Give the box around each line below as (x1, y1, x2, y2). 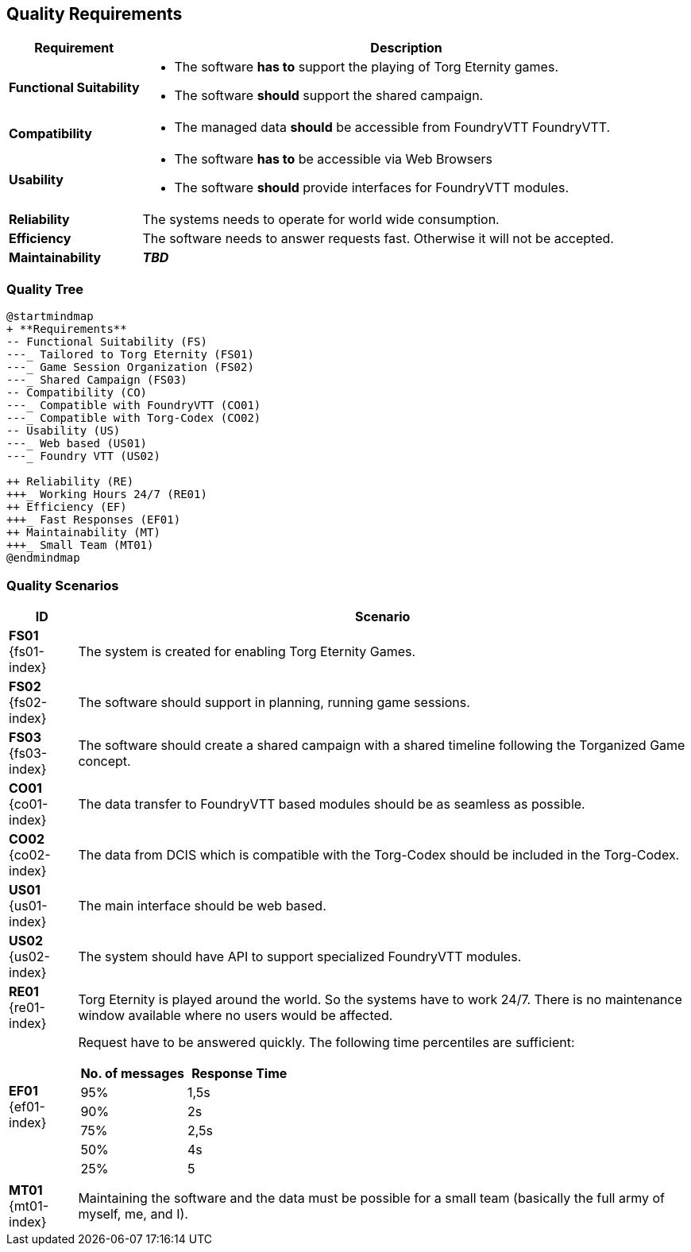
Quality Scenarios (6, 577, 119, 593)
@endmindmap (6, 551, 80, 565)
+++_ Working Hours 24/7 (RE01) (6, 488, 207, 501)
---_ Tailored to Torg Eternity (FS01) (6, 348, 254, 361)
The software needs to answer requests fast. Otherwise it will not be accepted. (142, 230, 614, 247)
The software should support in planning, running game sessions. (78, 694, 470, 710)
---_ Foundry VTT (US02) (6, 450, 160, 463)
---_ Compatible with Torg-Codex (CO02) (6, 412, 261, 425)
